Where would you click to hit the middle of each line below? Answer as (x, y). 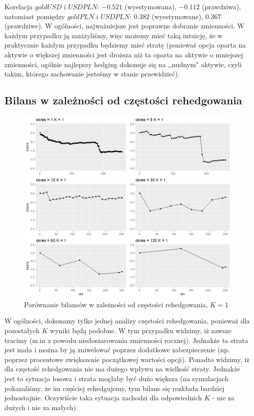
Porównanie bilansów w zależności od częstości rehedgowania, (116, 304)
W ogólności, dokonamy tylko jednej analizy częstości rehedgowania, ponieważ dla (127, 321)
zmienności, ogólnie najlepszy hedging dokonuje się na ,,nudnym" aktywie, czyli (123, 64)
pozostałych (22, 330)
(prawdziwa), (221, 6)
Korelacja (19, 6)
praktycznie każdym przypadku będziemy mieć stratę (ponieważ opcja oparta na (125, 45)
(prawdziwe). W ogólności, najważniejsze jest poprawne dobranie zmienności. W (125, 26)
